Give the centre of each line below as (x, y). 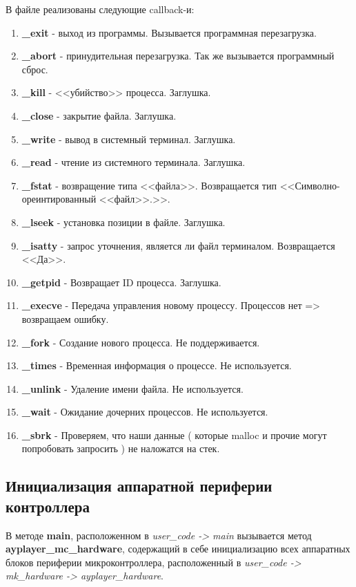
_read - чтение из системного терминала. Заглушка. (133, 162)
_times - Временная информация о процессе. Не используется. (157, 365)
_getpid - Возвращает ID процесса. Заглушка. (121, 282)
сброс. (35, 69)
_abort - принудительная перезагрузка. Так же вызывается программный (178, 56)
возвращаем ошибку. (65, 318)
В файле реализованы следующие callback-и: (100, 9)
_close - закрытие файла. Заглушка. (99, 115)
